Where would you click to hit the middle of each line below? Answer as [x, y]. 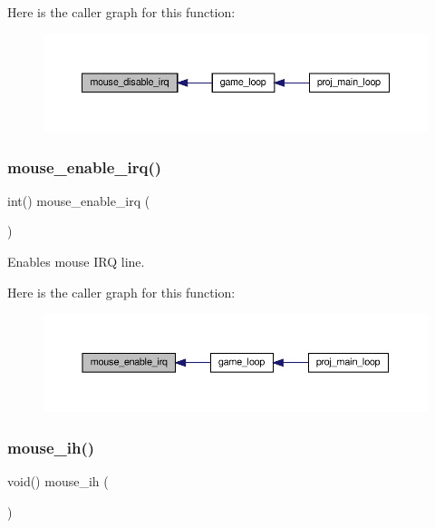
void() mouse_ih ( [58, 481]
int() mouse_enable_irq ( [79, 200]
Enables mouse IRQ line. [76, 261]
